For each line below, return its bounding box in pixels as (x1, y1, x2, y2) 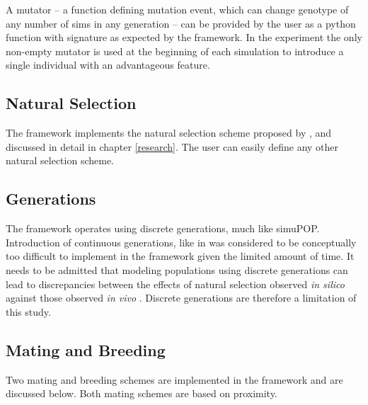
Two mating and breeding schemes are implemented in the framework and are (6, 372, 343, 387)
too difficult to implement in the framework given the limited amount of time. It (6, 249, 355, 263)
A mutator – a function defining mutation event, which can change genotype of (6, 2, 349, 16)
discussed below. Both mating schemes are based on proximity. (6, 386, 277, 401)
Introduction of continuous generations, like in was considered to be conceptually (6, 234, 357, 249)
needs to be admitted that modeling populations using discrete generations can (6, 262, 348, 277)
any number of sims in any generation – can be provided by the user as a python (6, 16, 356, 30)
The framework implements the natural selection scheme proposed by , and (6, 125, 332, 140)
